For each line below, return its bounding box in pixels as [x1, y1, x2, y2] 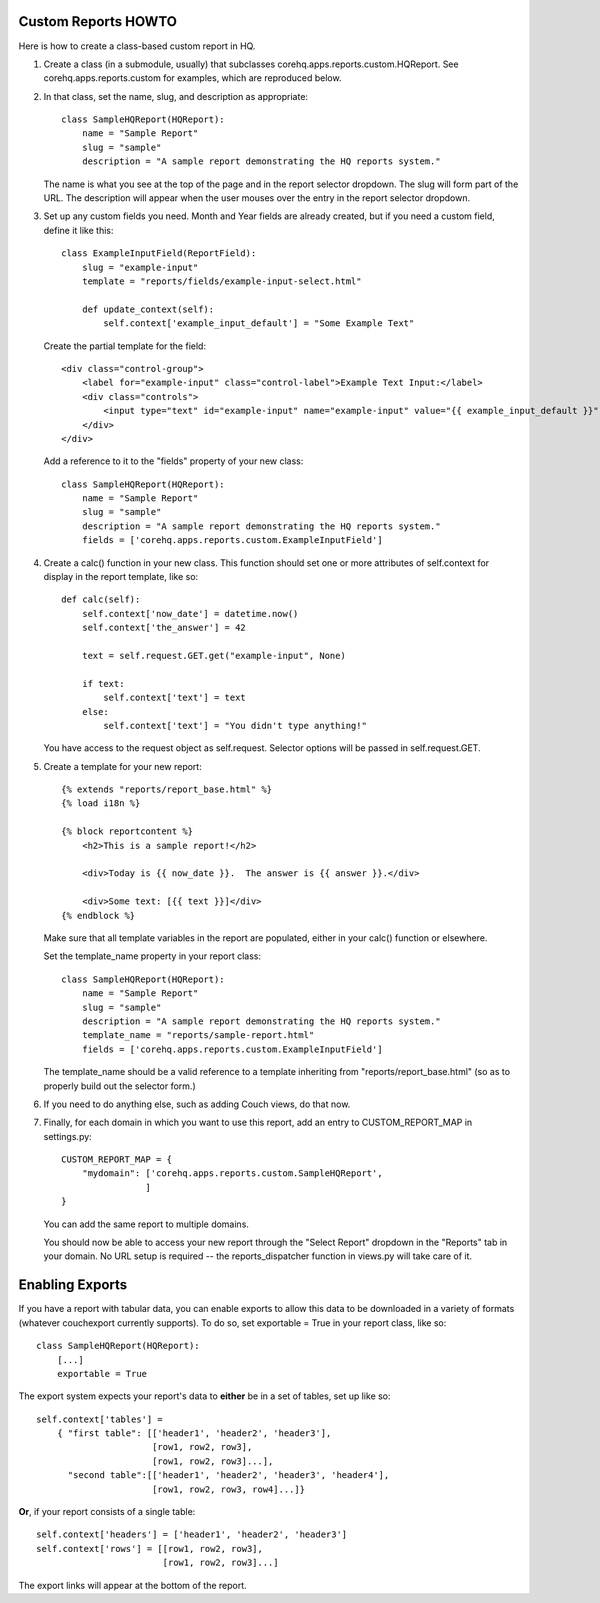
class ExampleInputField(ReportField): [61, 248, 257, 259]
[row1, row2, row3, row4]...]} [151, 1483, 305, 1495]
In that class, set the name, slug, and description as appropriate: [43, 90, 309, 102]
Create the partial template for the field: [43, 340, 207, 352]
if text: [81, 678, 125, 689]
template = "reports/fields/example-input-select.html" [81, 275, 362, 287]
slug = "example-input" [81, 261, 199, 273]
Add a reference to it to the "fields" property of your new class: [43, 455, 304, 467]
